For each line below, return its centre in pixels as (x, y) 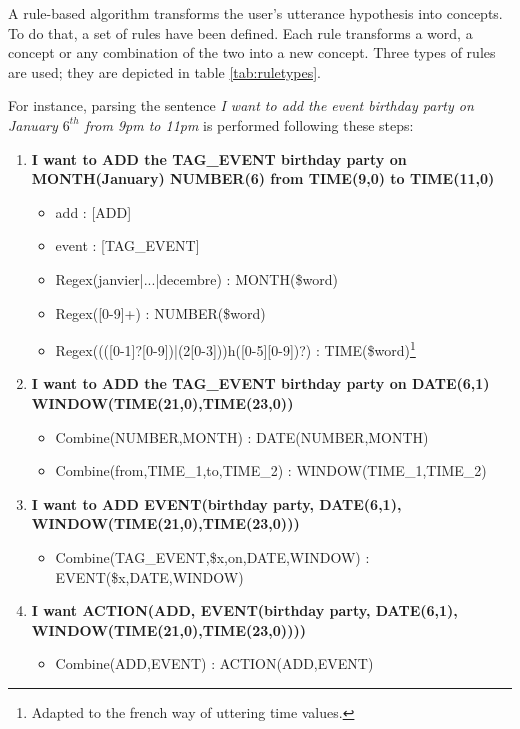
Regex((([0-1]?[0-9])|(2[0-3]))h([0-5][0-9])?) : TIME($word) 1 (235, 348)
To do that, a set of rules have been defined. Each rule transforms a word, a (240, 32)
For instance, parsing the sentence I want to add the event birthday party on (241, 105)
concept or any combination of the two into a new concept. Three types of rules (252, 52)
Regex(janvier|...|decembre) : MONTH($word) (196, 278)
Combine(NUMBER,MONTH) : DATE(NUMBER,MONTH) (242, 436)
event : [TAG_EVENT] (127, 245)
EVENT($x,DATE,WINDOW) (149, 576)
